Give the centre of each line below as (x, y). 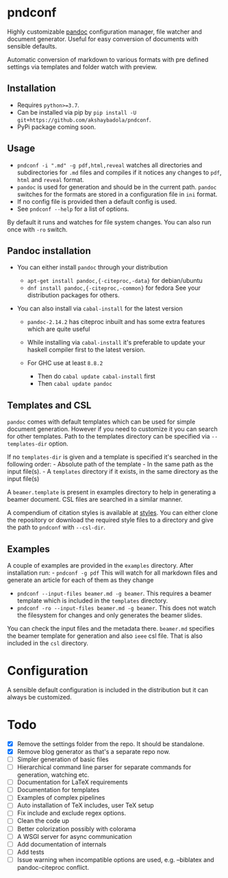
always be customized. (39, 697)
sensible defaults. (32, 46)
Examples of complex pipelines (61, 798)
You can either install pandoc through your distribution (92, 267)
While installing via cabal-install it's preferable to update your (116, 343)
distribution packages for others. (73, 295)
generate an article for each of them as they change (80, 580)
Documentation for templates (58, 790)
